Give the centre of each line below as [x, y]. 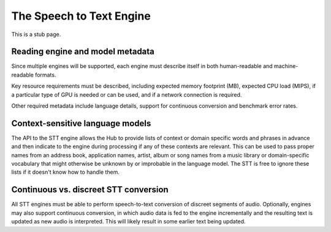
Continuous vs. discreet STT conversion [90, 190]
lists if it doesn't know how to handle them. [65, 172]
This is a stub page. [36, 34]
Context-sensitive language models [81, 123]
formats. [45, 75]
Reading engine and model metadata [83, 52]
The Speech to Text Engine [81, 16]
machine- [286, 66]
